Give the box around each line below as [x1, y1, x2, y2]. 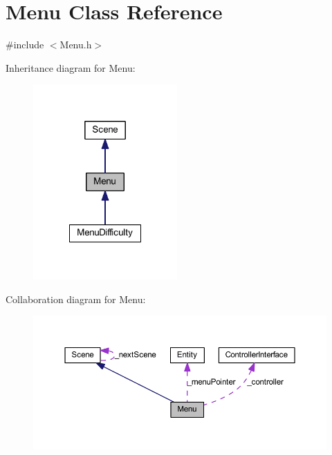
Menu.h [59, 37, 92, 52]
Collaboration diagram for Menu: [6, 291, 146, 306]
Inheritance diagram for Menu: [6, 60, 136, 75]
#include [6, 37, 44, 52]
